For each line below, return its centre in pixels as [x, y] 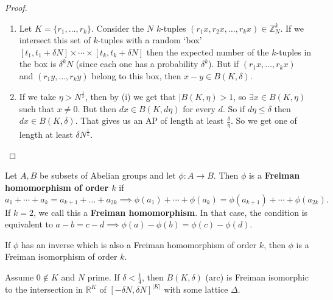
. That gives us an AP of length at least [149, 120]
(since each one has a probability [137, 64]
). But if [224, 64]
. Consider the [117, 28]
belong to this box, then [136, 75]
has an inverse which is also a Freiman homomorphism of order [139, 244]
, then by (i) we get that [130, 96]
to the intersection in [44, 289]
